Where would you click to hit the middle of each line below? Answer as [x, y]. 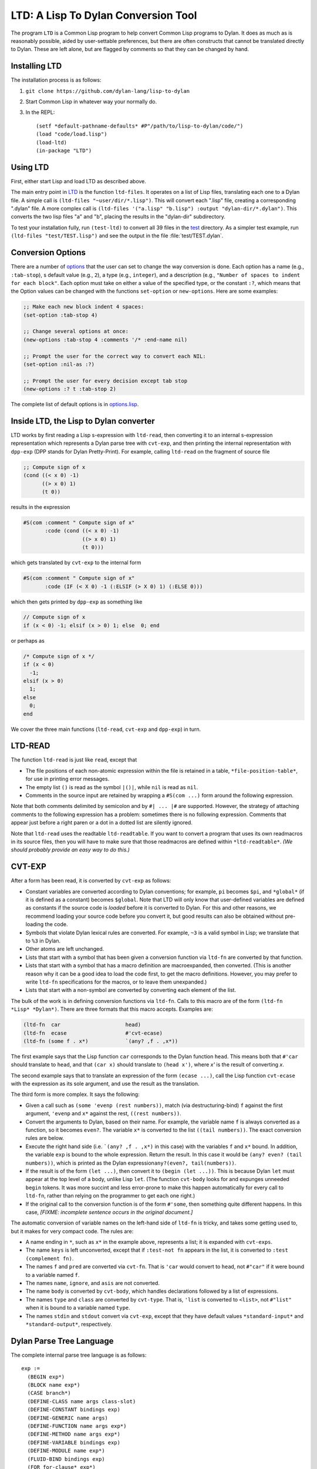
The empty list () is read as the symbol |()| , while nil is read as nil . [112, 787]
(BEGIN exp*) [46, 1377]
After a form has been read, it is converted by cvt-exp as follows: [91, 881]
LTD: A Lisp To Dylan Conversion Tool [104, 15]
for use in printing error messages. [68, 779]
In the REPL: [40, 112]
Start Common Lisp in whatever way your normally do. [91, 102]
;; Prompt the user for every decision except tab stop [105, 381]
